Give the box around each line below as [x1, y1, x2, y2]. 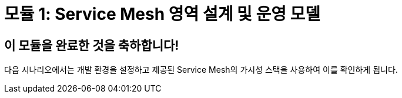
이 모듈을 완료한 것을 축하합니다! [4, 38, 179, 53]
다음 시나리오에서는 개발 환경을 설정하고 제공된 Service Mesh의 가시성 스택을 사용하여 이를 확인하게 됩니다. [4, 65, 398, 75]
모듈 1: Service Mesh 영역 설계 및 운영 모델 [4, 4, 321, 24]
